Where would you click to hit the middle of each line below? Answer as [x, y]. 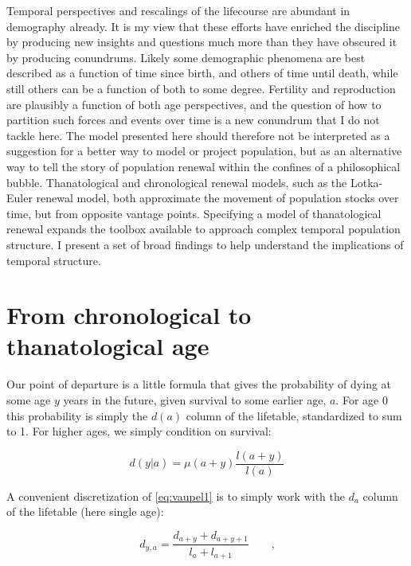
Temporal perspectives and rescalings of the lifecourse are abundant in [178, 10]
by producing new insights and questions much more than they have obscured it [202, 42]
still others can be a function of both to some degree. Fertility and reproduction [201, 88]
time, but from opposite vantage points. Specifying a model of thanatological [194, 213]
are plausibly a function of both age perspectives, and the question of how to [194, 104]
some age [29, 400]
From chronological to [129, 315]
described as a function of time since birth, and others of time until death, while [202, 73]
